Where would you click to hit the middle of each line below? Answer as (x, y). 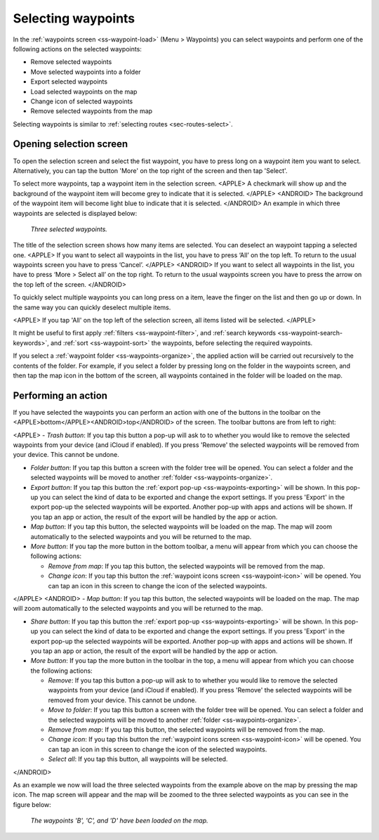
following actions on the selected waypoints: (77, 49)
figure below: (32, 804)
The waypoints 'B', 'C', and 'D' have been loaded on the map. (119, 821)
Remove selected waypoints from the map (92, 111)
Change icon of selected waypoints (82, 101)
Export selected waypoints (69, 82)
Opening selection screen (71, 144)
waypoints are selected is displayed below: (75, 213)
